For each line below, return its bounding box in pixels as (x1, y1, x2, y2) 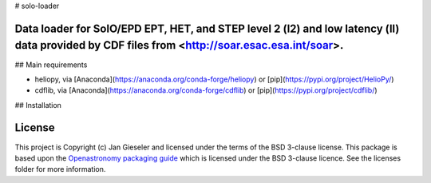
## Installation (14, 100, 61, 109)
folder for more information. (14, 165, 106, 174)
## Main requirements (14, 60, 88, 70)
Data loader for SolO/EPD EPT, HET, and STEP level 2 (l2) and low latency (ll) (14, 22, 400, 35)
